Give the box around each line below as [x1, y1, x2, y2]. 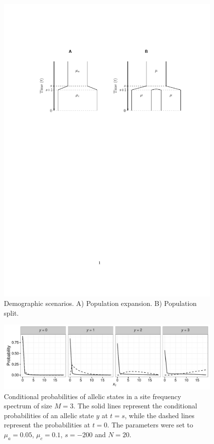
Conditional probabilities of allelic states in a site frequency [4, 391, 181, 401]
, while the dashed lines [125, 410, 195, 420]
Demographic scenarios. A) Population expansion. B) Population [4, 298, 197, 308]
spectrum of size [4, 401, 52, 411]
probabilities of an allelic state [4, 410, 94, 420]
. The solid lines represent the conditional [73, 401, 197, 411]
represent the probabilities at [4, 420, 90, 430]
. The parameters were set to [107, 420, 193, 430]
